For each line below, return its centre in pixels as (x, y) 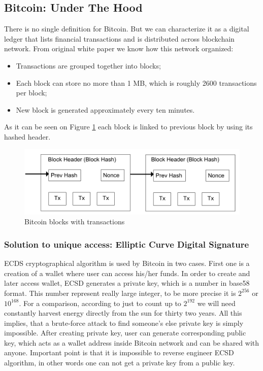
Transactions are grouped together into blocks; (88, 65)
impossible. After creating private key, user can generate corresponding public (125, 333)
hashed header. (27, 136)
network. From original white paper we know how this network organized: (119, 48)
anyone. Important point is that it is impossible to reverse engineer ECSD (119, 352)
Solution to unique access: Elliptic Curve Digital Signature (127, 244)
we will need (216, 303)
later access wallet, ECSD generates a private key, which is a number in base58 (127, 283)
